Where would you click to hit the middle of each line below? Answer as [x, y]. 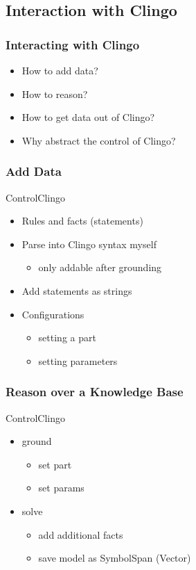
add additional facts [81, 534]
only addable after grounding [100, 267]
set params [61, 488]
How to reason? [55, 93]
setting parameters [78, 360]
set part [55, 464]
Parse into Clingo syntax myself [89, 244]
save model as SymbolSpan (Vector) [115, 558]
